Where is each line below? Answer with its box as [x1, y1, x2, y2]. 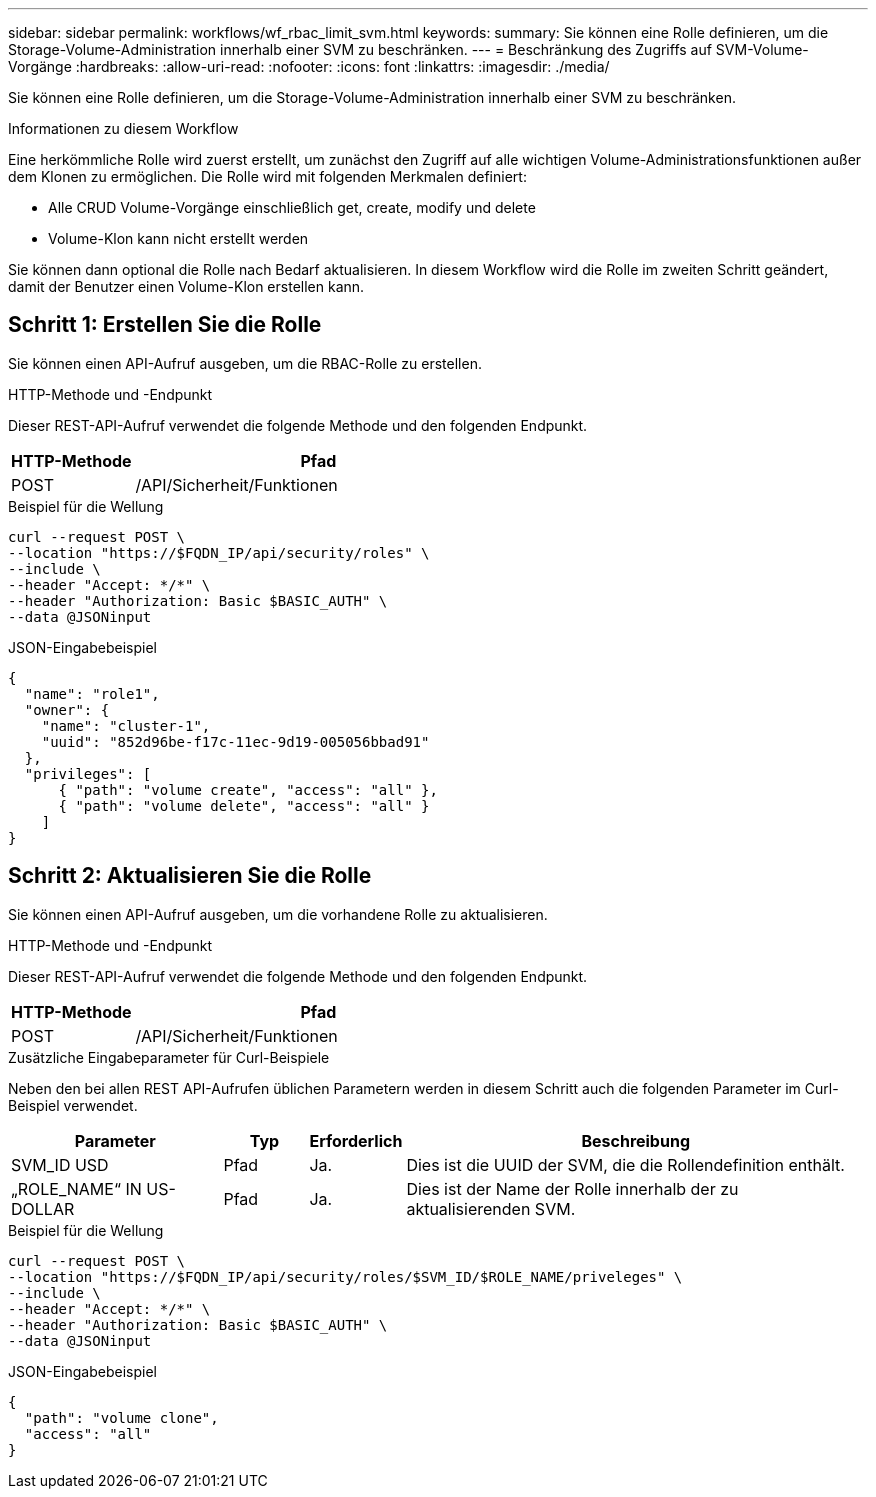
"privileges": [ [24, 765, 152, 782]
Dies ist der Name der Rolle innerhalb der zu [406, 1178, 739, 1199]
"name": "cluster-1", [41, 717, 211, 734]
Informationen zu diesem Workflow [8, 120, 239, 137]
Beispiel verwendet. [8, 1096, 138, 1114]
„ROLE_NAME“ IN [11, 1178, 142, 1199]
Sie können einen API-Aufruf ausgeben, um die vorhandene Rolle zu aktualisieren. [8, 905, 548, 923]
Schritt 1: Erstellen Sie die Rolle [8, 312, 322, 338]
